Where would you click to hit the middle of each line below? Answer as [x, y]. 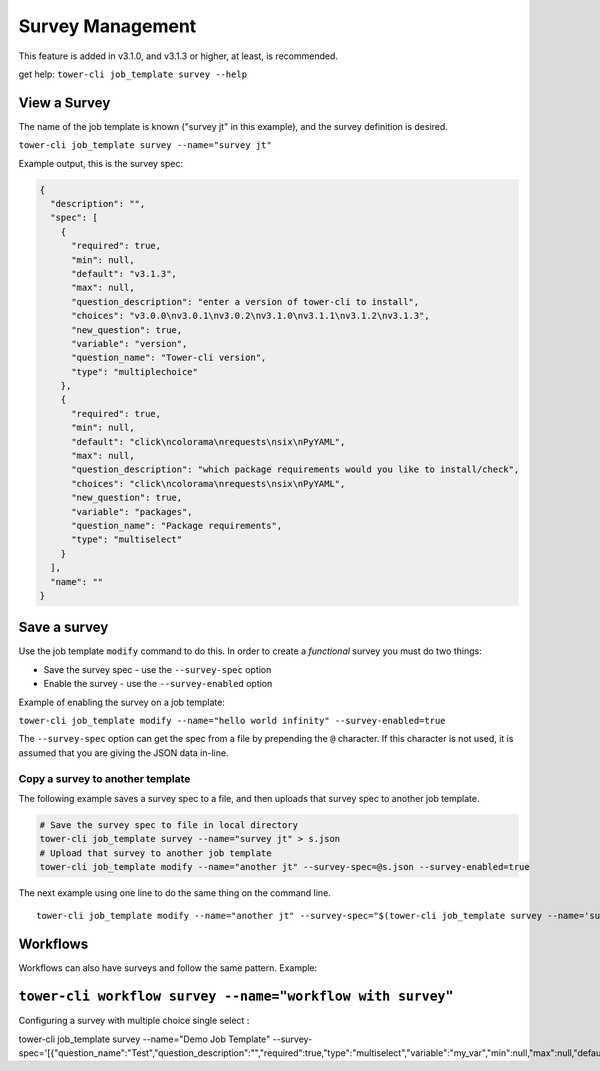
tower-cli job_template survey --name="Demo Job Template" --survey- [165, 1039]
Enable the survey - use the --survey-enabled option [158, 684]
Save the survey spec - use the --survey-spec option [157, 669]
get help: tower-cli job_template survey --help [133, 74]
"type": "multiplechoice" [135, 371]
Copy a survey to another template [104, 778]
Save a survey [63, 627]
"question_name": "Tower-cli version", [169, 358]
